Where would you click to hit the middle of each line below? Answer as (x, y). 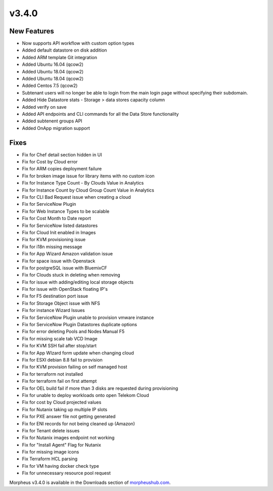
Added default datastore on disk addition (64, 50)
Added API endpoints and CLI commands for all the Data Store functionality (100, 114)
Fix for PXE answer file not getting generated (69, 417)
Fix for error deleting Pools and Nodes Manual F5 (73, 332)
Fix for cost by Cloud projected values (62, 403)
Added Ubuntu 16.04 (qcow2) (53, 64)
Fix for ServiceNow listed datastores (60, 226)
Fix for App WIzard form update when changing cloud (78, 353)
